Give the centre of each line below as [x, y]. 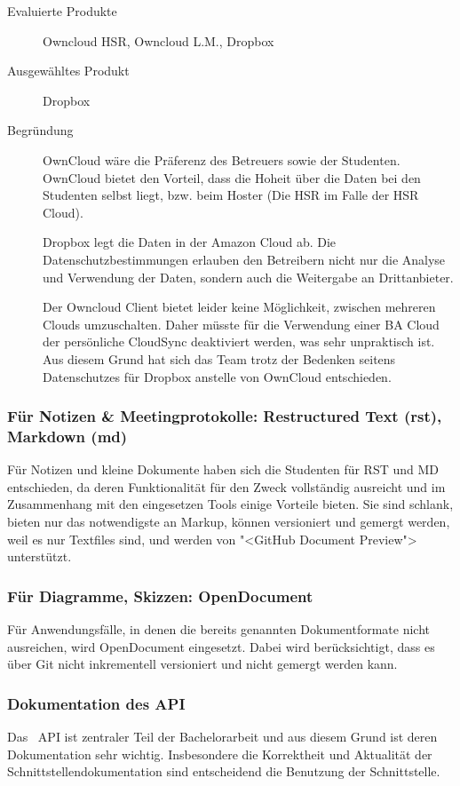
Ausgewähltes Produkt [68, 71]
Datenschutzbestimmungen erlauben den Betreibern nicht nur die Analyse [244, 259]
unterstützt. [40, 556]
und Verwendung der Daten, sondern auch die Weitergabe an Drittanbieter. [248, 277]
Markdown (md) [67, 436]
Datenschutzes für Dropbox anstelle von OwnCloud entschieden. [217, 376]
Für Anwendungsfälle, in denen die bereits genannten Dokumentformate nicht [219, 629]
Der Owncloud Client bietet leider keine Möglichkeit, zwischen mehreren [239, 307]
